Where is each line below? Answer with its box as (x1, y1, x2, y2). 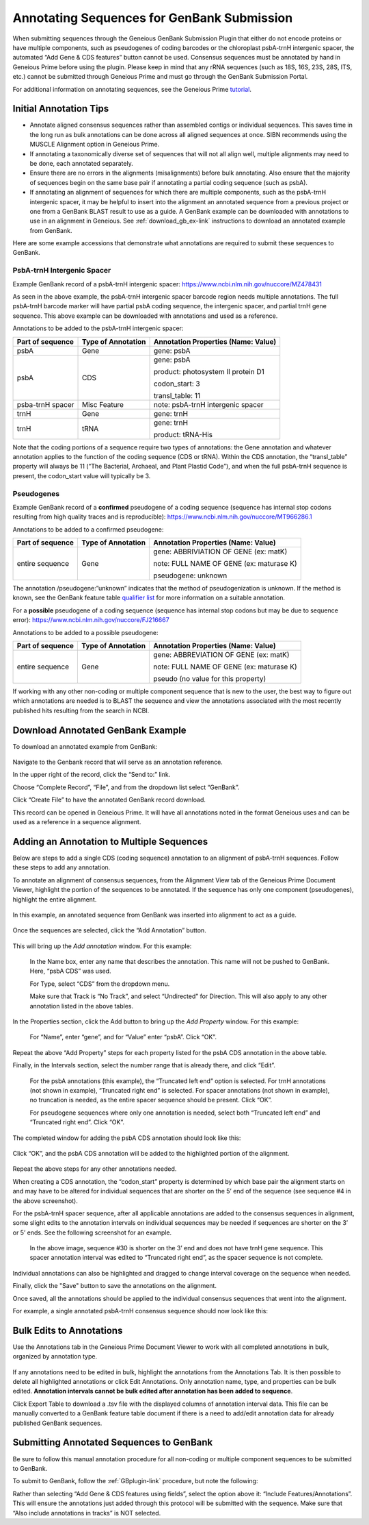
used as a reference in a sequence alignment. (12, 818, 141, 826)
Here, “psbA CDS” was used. (29, 967, 112, 976)
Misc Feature (81, 399, 124, 409)
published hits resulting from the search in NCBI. (12, 706, 150, 715)
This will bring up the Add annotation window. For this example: (12, 942, 192, 950)
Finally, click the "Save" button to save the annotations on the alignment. (12, 1282, 217, 1290)
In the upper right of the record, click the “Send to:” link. (12, 771, 171, 779)
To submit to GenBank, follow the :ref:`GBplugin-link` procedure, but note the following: (12, 1477, 258, 1485)
